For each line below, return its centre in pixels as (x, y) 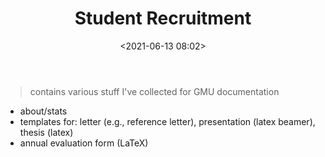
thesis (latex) (46, 132)
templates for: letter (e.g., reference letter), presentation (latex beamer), (167, 121)
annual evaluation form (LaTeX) (84, 143)
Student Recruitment (163, 18)
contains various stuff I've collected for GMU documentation (154, 91)
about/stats (43, 111)
